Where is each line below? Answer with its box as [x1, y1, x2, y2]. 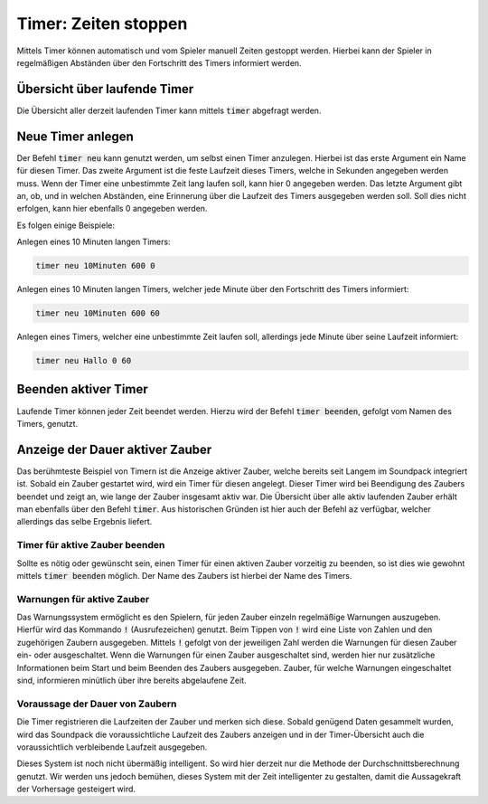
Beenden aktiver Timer [16, 382, 148, 397]
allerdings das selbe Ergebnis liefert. [16, 516, 153, 527]
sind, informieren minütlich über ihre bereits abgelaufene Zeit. [16, 675, 248, 686]
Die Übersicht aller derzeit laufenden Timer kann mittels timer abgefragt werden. [16, 105, 322, 116]
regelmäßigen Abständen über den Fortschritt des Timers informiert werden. [16, 57, 302, 68]
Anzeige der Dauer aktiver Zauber [16, 441, 212, 457]
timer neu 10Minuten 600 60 [35, 308, 160, 318]
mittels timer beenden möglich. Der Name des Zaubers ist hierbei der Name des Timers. [16, 570, 352, 581]
